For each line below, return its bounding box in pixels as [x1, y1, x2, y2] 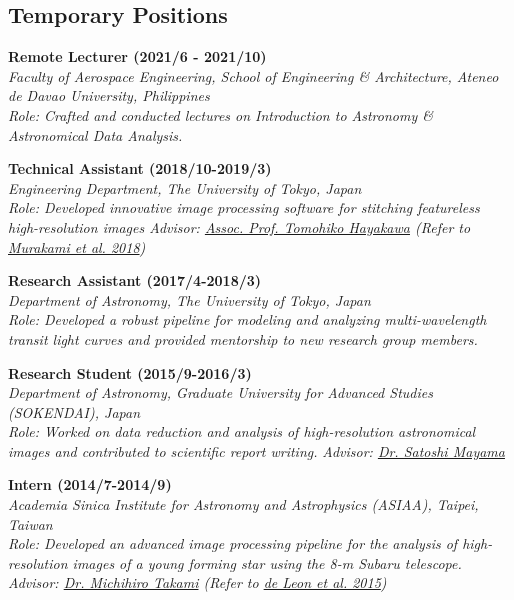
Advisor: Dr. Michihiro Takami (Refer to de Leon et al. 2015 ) [8, 572, 387, 593]
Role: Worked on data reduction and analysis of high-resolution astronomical [8, 421, 476, 442]
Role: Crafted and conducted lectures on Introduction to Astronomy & [8, 104, 433, 125]
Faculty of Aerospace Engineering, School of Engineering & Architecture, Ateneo [8, 65, 499, 86]
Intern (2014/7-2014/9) [8, 474, 172, 495]
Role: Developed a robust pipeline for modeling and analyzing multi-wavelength [8, 309, 487, 330]
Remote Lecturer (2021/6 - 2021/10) [8, 46, 267, 67]
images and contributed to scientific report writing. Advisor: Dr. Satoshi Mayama [8, 440, 505, 461]
